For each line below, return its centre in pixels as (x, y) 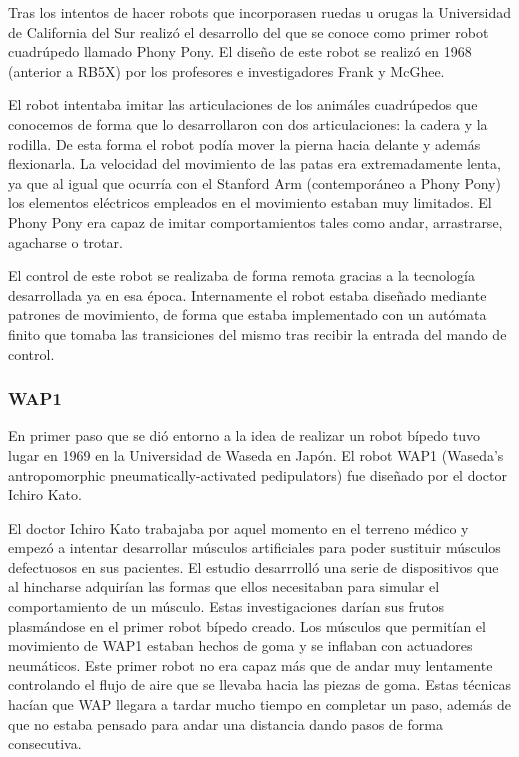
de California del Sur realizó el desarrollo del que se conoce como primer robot (248, 31)
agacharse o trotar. (65, 241)
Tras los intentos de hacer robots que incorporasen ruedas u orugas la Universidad (259, 12)
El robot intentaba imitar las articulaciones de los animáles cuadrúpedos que (243, 104)
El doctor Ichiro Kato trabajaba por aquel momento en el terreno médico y (238, 527)
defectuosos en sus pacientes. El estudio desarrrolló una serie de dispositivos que (253, 566)
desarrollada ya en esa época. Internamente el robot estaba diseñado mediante (247, 294)
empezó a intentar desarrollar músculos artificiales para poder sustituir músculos (254, 547)
